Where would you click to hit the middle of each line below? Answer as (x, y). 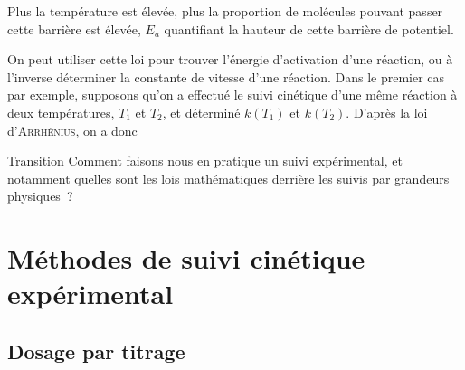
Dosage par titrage (96, 351)
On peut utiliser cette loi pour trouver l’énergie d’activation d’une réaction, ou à (230, 59)
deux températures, (61, 112)
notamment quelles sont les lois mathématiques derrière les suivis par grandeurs (228, 178)
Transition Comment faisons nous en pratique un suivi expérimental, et (205, 161)
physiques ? (40, 196)
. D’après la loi (387, 112)
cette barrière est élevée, (74, 28)
